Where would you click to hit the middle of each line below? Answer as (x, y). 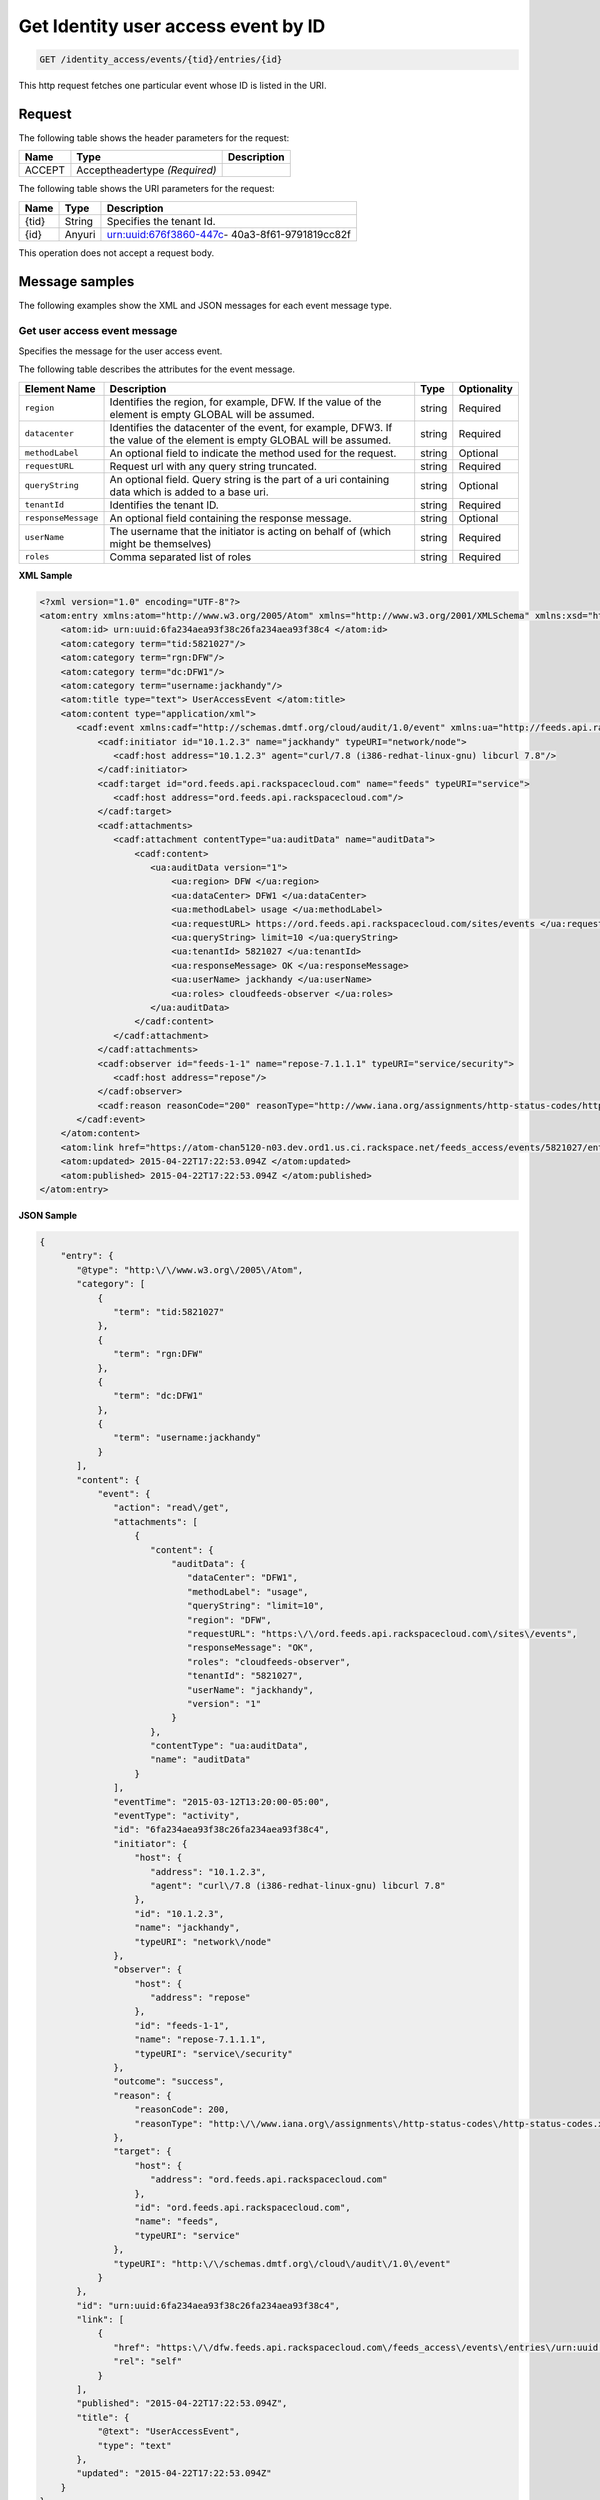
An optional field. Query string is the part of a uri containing (249, 479)
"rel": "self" (148, 2361)
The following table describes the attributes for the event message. (156, 369)
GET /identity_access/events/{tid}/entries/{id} (161, 59)
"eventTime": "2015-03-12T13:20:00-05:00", (221, 1801)
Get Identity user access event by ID (172, 26)
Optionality (486, 388)
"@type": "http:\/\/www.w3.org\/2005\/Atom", (190, 1269)
